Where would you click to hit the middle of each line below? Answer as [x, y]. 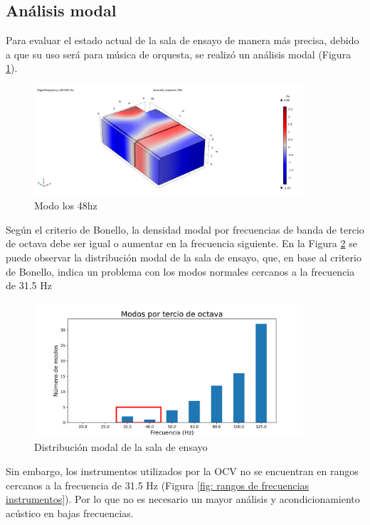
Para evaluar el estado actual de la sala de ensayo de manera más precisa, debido [183, 40]
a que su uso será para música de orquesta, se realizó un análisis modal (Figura [179, 54]
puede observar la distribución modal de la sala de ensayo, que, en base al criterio [184, 257]
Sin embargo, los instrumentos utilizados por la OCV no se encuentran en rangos [182, 471]
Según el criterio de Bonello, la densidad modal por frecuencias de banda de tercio [185, 229]
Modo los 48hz [66, 206]
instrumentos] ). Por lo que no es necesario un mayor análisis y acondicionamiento [183, 499]
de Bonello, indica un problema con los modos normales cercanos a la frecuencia [180, 271]
